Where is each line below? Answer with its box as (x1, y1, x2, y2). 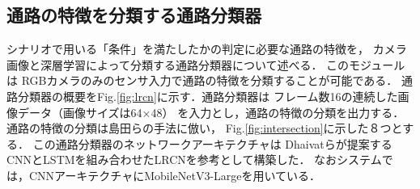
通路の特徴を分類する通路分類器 (6, 2, 261, 27)
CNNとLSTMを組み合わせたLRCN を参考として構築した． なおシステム (6, 151, 382, 168)
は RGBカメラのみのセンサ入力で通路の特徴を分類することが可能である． (6, 72, 398, 89)
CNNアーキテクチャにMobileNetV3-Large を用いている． (28, 166, 321, 183)
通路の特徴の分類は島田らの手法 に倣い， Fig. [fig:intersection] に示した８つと (6, 120, 403, 136)
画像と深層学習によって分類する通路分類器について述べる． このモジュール (6, 56, 405, 73)
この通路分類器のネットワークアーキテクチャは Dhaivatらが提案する (32, 135, 392, 152)
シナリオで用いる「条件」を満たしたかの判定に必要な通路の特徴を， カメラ (6, 40, 407, 57)
